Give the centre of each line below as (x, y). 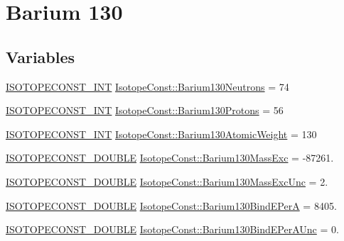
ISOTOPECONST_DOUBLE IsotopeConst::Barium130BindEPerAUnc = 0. (172, 229)
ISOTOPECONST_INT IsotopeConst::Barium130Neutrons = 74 (147, 86)
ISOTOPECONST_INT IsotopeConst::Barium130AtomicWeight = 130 (161, 134)
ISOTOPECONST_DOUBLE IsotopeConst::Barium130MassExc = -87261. (170, 158)
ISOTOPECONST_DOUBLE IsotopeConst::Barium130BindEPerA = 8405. (171, 205)
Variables (41, 56)
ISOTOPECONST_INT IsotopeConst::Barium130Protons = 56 (145, 110)
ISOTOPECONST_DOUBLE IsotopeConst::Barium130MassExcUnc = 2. (167, 181)
